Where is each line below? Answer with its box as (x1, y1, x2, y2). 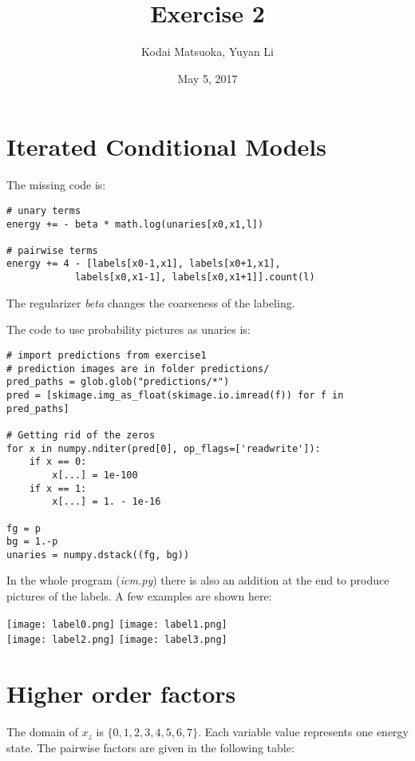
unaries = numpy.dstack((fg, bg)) (6, 549, 190, 561)
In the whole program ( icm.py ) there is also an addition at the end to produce (6, 572, 389, 589)
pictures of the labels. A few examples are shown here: (6, 588, 272, 604)
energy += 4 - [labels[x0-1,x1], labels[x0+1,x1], (6, 258, 281, 270)
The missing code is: (6, 176, 106, 193)
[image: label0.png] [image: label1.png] (6, 618, 227, 630)
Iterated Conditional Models (6, 130, 326, 163)
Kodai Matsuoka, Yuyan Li (141, 43, 274, 60)
